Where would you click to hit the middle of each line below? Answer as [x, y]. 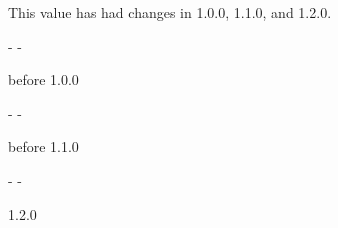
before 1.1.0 [43, 146]
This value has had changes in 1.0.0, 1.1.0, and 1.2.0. [170, 12]
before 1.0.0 [43, 79]
